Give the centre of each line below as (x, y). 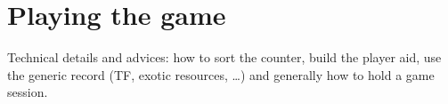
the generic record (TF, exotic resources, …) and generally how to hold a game (221, 74)
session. (28, 92)
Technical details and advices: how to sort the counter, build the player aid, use (224, 57)
